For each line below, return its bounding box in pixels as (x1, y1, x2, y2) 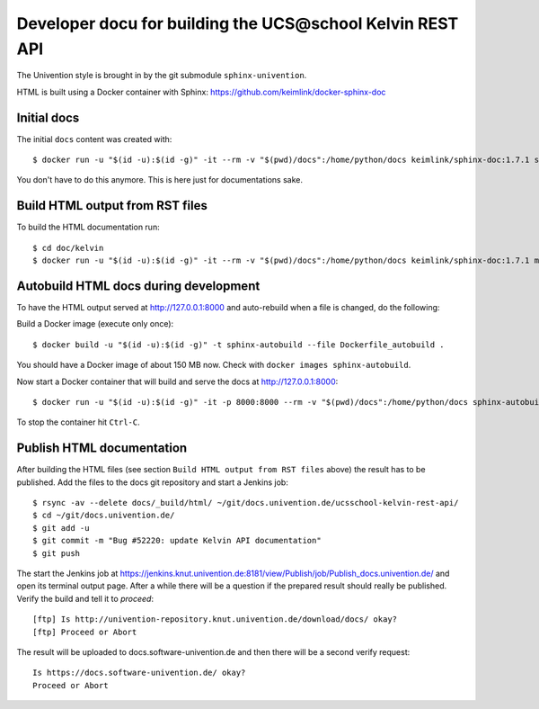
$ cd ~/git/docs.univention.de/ (32, 510, 175, 521)
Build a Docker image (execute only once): (16, 319, 174, 329)
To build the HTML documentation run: (16, 221, 161, 233)
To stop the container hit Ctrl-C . (16, 417, 140, 427)
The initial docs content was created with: (16, 133, 172, 144)
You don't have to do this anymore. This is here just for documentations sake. (16, 175, 304, 185)
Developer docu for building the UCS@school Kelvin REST (16, 13, 459, 33)
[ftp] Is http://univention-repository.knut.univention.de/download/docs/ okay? (32, 615, 398, 624)
